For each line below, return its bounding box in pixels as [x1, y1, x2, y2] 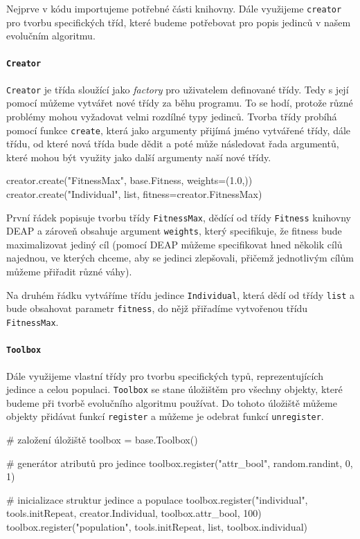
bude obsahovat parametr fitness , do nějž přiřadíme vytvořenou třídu [6, 301, 308, 316]
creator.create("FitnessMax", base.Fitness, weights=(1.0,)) [6, 173, 253, 188]
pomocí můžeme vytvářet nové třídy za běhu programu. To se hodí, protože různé [6, 95, 353, 110]
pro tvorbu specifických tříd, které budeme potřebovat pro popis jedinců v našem [6, 15, 351, 29]
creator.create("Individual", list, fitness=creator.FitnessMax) [6, 186, 262, 201]
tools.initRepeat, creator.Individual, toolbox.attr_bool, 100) [6, 506, 262, 520]
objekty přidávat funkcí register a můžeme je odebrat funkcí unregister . [6, 409, 324, 423]
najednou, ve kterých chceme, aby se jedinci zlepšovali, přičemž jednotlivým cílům [6, 250, 354, 265]
